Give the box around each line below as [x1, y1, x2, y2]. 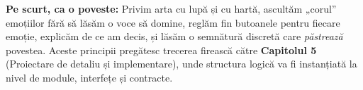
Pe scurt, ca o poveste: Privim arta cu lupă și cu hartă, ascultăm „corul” [6, 1, 337, 15]
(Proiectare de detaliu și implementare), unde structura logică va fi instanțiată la [6, 56, 357, 71]
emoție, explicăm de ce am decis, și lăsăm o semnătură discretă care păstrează [6, 29, 343, 44]
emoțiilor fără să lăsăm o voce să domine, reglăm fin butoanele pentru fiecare [6, 15, 340, 30]
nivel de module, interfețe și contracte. [6, 70, 173, 84]
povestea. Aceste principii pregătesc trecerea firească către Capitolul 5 [6, 42, 317, 57]
